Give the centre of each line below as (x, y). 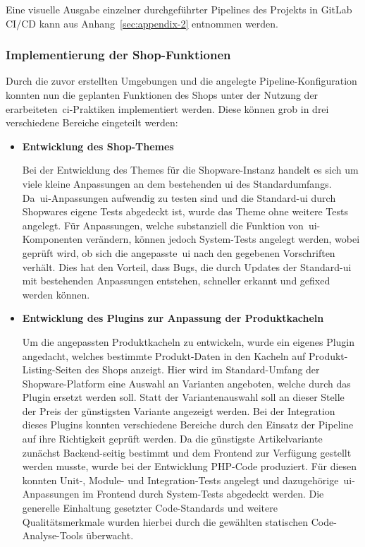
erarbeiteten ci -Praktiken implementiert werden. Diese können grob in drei (167, 108)
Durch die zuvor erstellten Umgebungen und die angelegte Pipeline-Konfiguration (181, 81)
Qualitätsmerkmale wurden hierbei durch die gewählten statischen (165, 521)
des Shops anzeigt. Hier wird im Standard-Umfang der (202, 369)
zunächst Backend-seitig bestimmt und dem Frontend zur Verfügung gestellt (187, 452)
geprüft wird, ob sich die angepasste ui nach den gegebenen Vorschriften (179, 252)
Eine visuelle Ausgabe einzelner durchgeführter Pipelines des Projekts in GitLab (179, 9)
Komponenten (52, 239)
